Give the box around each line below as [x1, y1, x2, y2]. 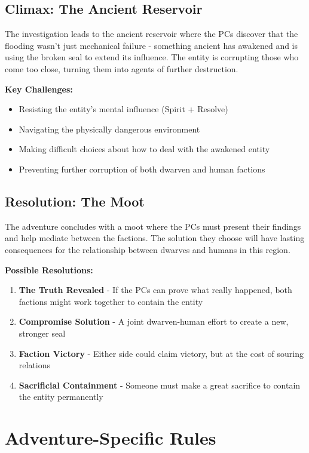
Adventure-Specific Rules [5, 426, 216, 450]
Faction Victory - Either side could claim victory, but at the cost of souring [19, 347, 304, 359]
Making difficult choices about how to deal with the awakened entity [19, 143, 270, 155]
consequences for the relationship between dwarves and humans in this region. [5, 243, 290, 255]
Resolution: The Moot [5, 192, 145, 210]
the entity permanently [19, 390, 103, 403]
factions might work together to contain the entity [19, 295, 203, 307]
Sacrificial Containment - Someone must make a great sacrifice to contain [19, 378, 301, 391]
